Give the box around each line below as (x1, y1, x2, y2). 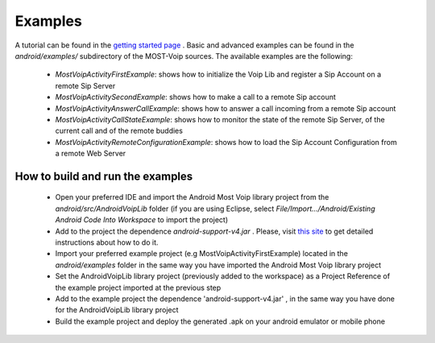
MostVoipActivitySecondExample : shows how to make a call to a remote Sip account (55, 93, 336, 102)
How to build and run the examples (14, 169, 193, 183)
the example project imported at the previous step (55, 283, 222, 292)
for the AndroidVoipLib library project (55, 305, 179, 315)
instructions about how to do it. (55, 238, 159, 247)
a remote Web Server (55, 149, 126, 159)
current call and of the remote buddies (55, 126, 183, 136)
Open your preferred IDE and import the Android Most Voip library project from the (55, 192, 329, 202)
